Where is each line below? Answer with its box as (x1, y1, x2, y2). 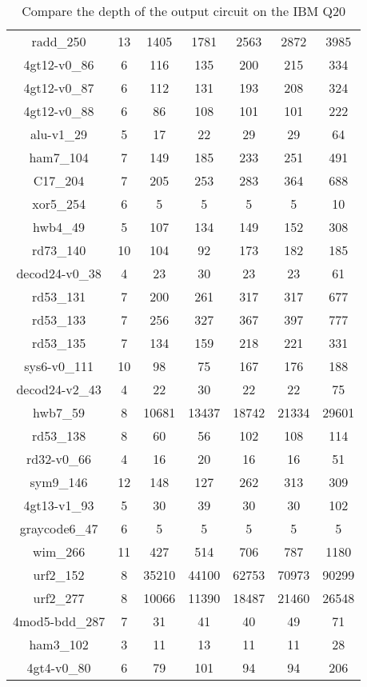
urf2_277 (33, 589, 85, 607)
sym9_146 (30, 473, 88, 491)
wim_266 (32, 542, 86, 561)
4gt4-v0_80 (26, 658, 91, 677)
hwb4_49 (33, 218, 86, 236)
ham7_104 (29, 148, 89, 166)
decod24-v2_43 (16, 380, 102, 398)
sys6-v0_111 (24, 357, 94, 375)
